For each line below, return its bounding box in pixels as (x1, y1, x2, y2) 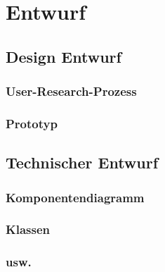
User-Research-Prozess (6, 82, 137, 100)
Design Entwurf (6, 45, 121, 67)
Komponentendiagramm (6, 188, 145, 206)
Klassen (6, 221, 51, 238)
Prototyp (6, 114, 58, 132)
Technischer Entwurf (6, 152, 159, 173)
